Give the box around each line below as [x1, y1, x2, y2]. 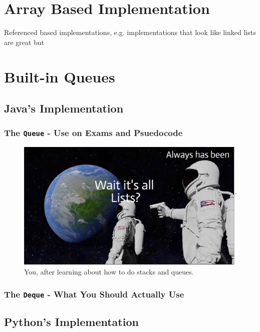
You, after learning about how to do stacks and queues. [24, 266, 194, 277]
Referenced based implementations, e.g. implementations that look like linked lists [4, 27, 256, 37]
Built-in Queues [4, 66, 115, 86]
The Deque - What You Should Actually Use [4, 287, 184, 300]
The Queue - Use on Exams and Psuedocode [4, 126, 183, 139]
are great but [4, 36, 45, 47]
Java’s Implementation [4, 100, 124, 116]
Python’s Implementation [4, 314, 139, 329]
